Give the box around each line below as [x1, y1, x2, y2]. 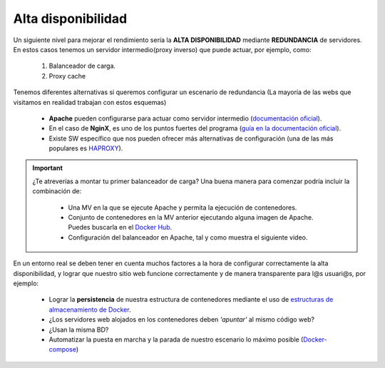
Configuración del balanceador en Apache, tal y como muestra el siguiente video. [68, 232, 308, 242]
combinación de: [32, 187, 82, 195]
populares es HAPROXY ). [48, 144, 123, 153]
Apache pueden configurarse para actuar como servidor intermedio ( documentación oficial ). [48, 114, 322, 123]
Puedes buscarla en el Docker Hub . [68, 223, 173, 232]
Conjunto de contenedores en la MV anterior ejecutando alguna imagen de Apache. [68, 213, 314, 222]
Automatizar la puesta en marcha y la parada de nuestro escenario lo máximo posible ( [48, 335, 304, 344]
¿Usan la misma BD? [48, 325, 109, 334]
